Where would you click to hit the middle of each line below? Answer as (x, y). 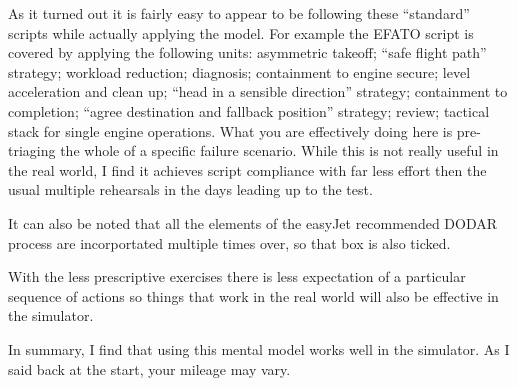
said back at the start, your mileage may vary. (149, 368)
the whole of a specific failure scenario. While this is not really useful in (279, 150)
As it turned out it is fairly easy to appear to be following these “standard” (239, 13)
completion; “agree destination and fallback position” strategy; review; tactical (249, 110)
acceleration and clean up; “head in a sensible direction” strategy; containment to (258, 91)
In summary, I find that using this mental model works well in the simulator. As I (259, 348)
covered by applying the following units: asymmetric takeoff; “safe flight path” (247, 52)
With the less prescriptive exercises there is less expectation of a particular (237, 276)
